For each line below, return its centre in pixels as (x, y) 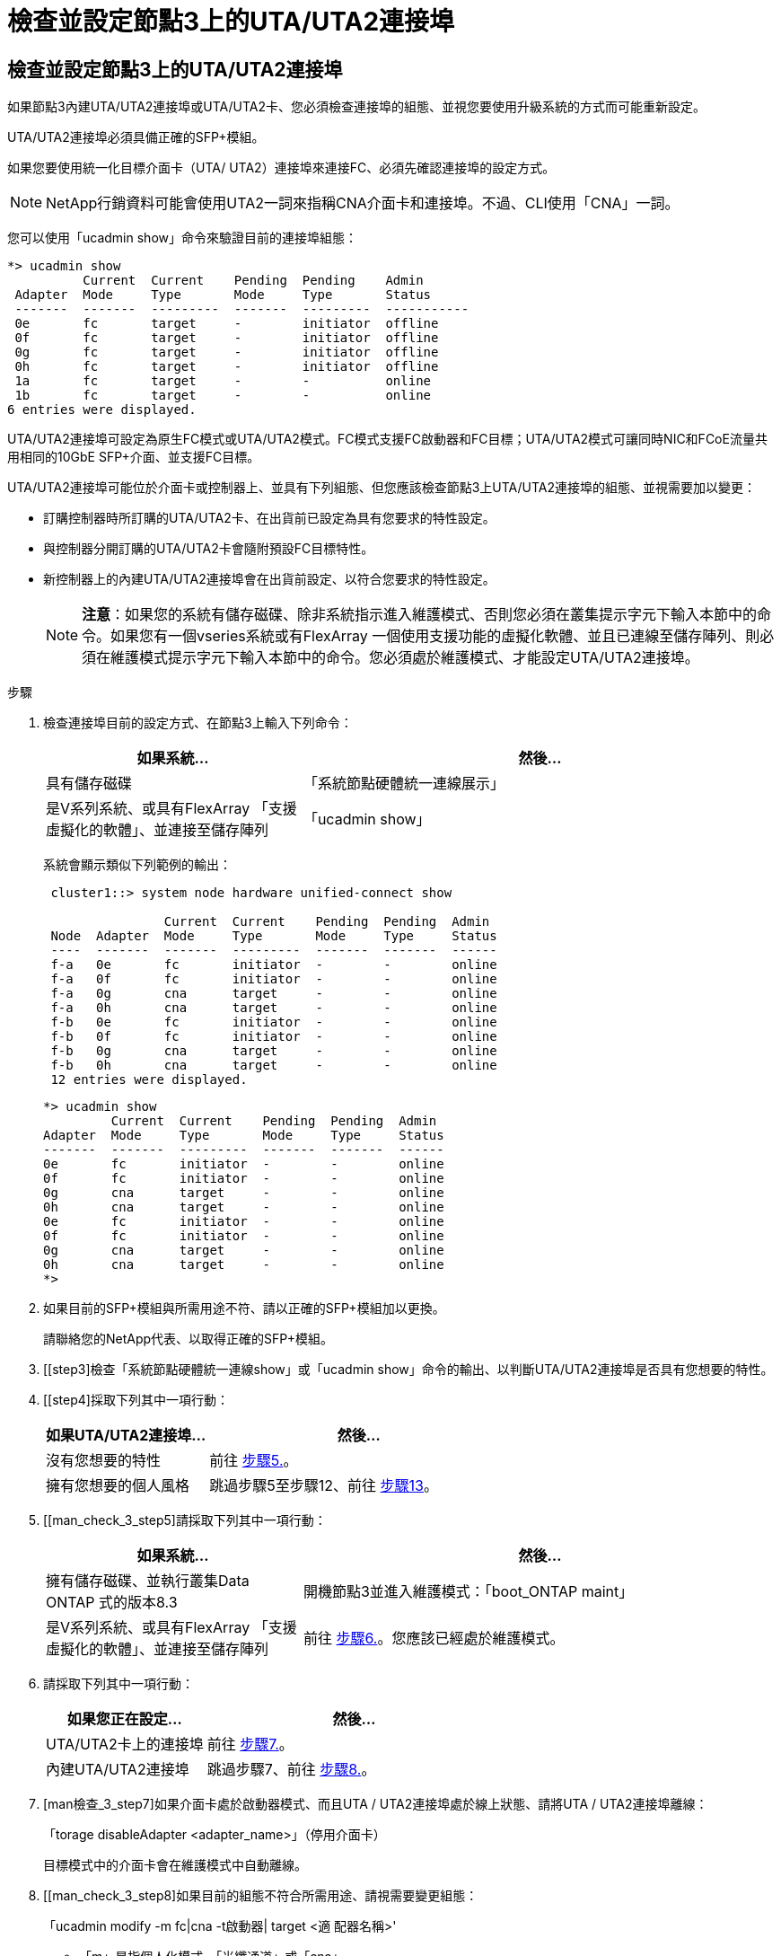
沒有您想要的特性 (104, 1461)
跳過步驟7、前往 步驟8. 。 (291, 1770)
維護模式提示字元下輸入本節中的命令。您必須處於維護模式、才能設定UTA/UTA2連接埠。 (405, 658)
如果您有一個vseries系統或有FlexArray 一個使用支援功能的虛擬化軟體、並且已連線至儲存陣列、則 (435, 636)
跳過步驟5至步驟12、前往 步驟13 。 (324, 1486)
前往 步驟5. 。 (254, 1461)
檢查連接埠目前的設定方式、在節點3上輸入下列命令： (198, 723)
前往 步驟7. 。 (250, 1745)
